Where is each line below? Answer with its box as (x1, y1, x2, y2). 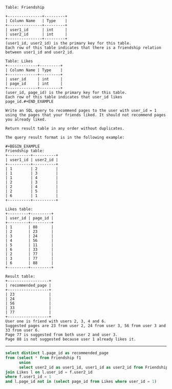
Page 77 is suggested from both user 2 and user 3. (5, 332, 118, 337)
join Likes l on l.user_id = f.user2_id (5, 370, 93, 375)
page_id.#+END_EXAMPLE (5, 99, 54, 104)
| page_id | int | (5, 81, 63, 86)
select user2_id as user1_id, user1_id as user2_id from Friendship (18, 364, 168, 370)
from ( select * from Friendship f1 (5, 355, 81, 360)
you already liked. (5, 117, 47, 122)
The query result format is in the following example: (5, 135, 125, 140)
